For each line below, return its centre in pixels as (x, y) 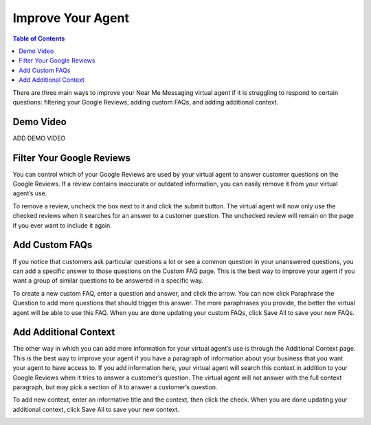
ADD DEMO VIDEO (39, 138)
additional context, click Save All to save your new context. (96, 409)
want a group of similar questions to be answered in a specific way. (108, 281)
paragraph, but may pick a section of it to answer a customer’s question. (115, 387)
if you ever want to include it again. (63, 225)
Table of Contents (39, 39)
